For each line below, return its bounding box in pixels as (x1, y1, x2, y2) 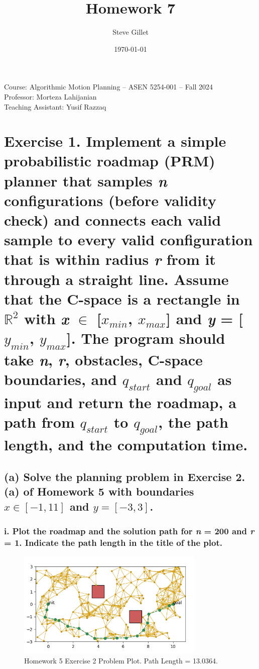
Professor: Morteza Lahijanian (4, 91, 97, 102)
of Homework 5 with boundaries (23, 484, 194, 499)
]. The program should (66, 328, 225, 348)
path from (4, 411, 75, 432)
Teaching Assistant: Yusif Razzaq (4, 101, 106, 112)
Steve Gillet (112, 27, 149, 37)
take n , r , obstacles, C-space (4, 349, 203, 370)
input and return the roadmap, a (4, 392, 236, 412)
